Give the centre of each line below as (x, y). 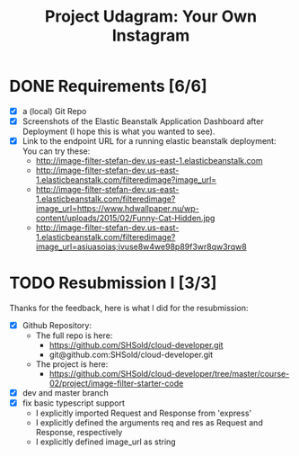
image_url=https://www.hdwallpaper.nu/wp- (117, 209)
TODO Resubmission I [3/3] (113, 283)
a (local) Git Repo (54, 111)
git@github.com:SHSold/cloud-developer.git (131, 355)
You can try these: (56, 151)
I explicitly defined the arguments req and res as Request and (149, 423)
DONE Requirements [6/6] (108, 86)
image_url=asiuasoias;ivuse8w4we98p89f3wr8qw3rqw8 (141, 247)
